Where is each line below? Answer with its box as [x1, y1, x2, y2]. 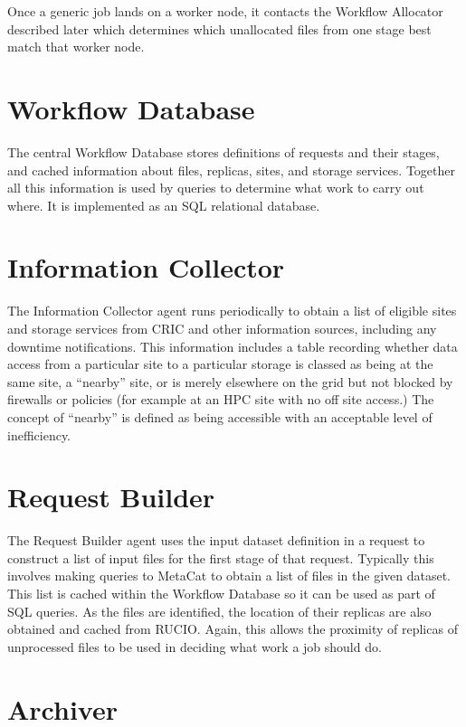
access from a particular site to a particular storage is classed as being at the [7, 354, 433, 373]
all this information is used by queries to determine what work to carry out [7, 178, 424, 197]
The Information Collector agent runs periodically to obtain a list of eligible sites [7, 301, 457, 320]
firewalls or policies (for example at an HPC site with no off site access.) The [7, 390, 434, 409]
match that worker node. [7, 37, 145, 56]
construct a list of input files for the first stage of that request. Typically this [7, 548, 434, 567]
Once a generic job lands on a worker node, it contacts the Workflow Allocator [7, 2, 443, 20]
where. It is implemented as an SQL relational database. [7, 195, 320, 214]
